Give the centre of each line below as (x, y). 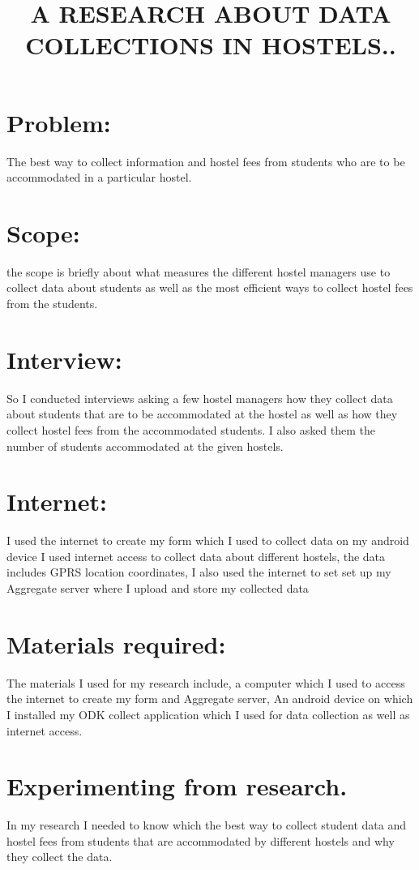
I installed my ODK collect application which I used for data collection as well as (208, 714)
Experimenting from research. (177, 786)
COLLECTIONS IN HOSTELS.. (211, 45)
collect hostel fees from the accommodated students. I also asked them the (191, 429)
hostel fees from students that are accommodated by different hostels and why (201, 840)
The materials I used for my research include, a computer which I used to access (206, 682)
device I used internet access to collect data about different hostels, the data (196, 556)
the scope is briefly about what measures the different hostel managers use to (199, 271)
